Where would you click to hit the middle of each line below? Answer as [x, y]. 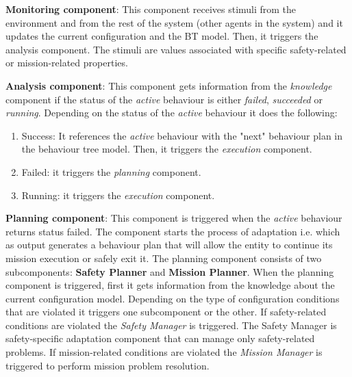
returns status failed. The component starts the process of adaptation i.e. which [173, 231]
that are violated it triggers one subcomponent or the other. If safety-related [166, 312]
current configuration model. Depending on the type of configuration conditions [173, 298]
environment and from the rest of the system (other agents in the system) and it [174, 22]
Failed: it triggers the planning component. [111, 171]
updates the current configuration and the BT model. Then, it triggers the [162, 36]
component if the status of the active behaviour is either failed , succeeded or [164, 99]
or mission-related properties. [67, 63]
